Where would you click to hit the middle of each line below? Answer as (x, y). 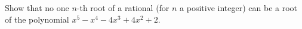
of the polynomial (37, 19)
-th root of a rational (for (123, 8)
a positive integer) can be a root (239, 8)
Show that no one (37, 8)
